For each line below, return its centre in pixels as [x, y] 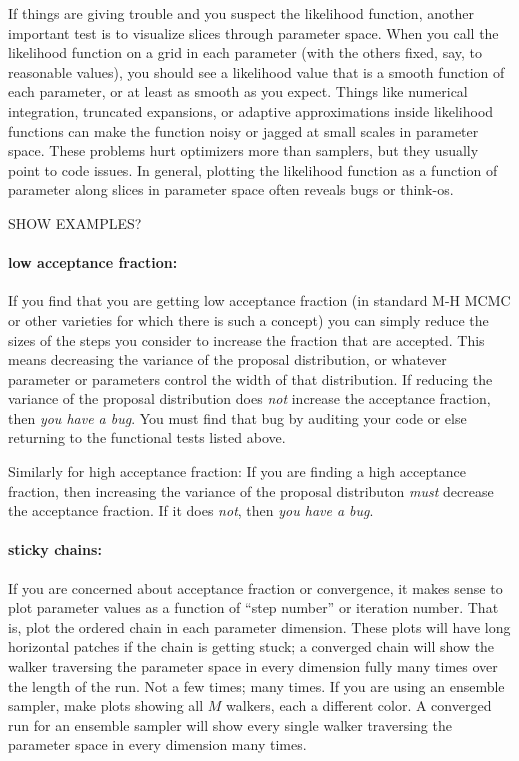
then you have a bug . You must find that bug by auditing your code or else [237, 417]
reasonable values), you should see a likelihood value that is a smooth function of [256, 71]
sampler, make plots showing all [106, 705]
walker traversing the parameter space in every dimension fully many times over [253, 666]
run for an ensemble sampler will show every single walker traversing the [230, 724]
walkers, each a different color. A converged [359, 705]
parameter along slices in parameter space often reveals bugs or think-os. [231, 189]
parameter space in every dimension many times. [157, 744]
